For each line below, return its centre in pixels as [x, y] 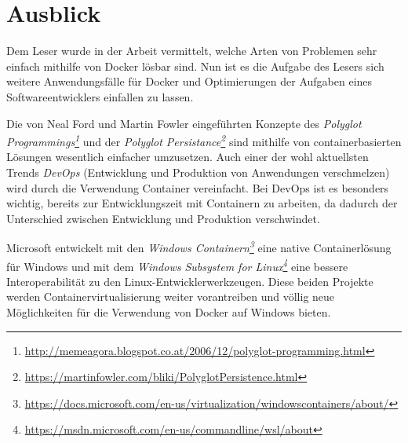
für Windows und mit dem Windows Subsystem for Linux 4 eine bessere [177, 265]
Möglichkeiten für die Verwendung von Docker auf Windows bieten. [169, 312]
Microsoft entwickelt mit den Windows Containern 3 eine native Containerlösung [199, 246]
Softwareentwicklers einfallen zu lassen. [100, 96]
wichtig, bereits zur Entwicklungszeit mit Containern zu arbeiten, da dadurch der [202, 203]
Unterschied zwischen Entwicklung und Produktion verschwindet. [163, 218]
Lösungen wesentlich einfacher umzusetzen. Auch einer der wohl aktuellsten [188, 157]
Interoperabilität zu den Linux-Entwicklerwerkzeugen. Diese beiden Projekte [190, 281]
